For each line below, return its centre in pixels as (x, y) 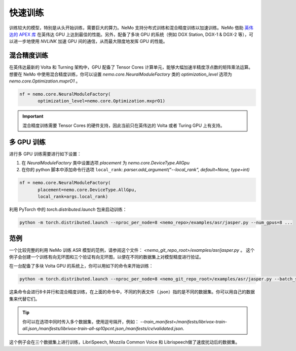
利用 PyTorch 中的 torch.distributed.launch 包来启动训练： (68, 209)
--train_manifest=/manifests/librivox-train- (183, 321)
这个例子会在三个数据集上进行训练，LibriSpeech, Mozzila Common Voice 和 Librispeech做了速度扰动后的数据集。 (125, 342)
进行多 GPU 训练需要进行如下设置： (45, 154)
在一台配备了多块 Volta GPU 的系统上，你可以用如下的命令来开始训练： (81, 266)
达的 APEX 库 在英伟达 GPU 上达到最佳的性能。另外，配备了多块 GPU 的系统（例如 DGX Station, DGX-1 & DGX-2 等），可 (131, 34)
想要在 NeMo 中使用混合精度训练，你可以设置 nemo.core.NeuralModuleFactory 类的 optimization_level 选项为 (121, 74)
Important (33, 117)
